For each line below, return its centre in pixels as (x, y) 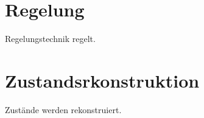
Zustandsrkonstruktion (102, 80)
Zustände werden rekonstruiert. (63, 109)
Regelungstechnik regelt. (50, 39)
